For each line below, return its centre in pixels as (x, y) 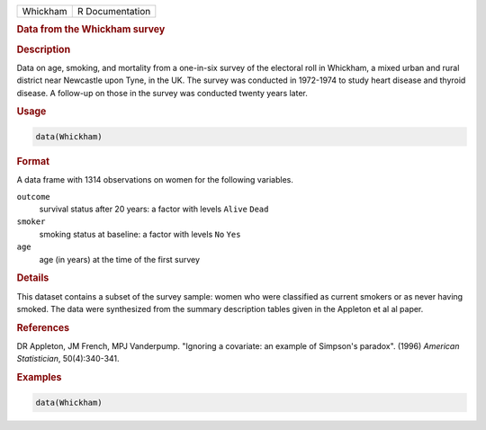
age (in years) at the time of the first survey (120, 259)
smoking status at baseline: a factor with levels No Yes (140, 234)
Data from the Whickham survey (91, 30)
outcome (34, 197)
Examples (39, 378)
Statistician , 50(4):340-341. (68, 359)
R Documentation (114, 11)
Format (33, 161)
